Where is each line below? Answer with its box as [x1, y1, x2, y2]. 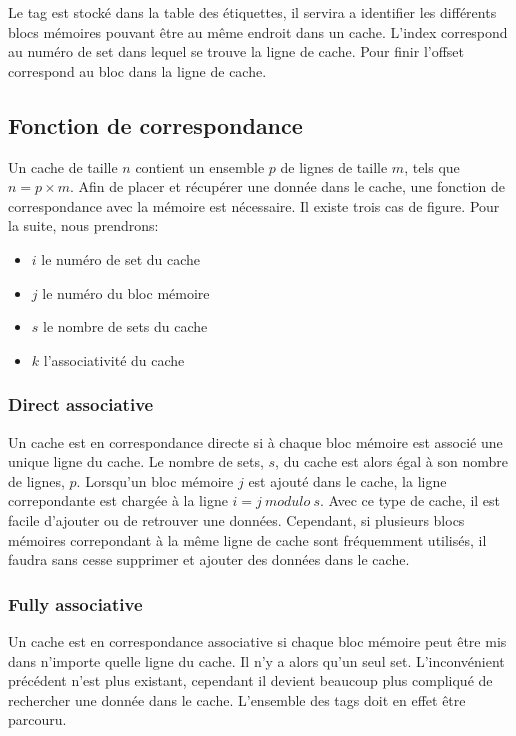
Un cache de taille [8, 156, 118, 177]
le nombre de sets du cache [43, 316, 208, 337]
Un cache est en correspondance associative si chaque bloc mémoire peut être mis [8, 630, 507, 651]
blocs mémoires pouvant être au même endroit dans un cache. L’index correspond [8, 21, 508, 42]
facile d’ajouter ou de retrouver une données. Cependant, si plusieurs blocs [8, 509, 465, 530]
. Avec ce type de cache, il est [319, 490, 501, 511]
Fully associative [8, 591, 143, 616]
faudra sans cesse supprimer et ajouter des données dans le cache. [8, 549, 410, 570]
